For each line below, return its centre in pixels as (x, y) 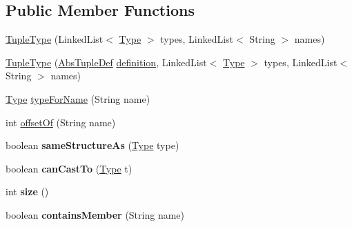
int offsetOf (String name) (61, 122)
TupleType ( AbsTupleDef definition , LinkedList (106, 62)
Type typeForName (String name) (78, 98)
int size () (27, 191)
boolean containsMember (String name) (95, 214)
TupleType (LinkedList (55, 39)
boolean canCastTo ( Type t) (69, 168)
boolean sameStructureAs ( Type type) (92, 145)
